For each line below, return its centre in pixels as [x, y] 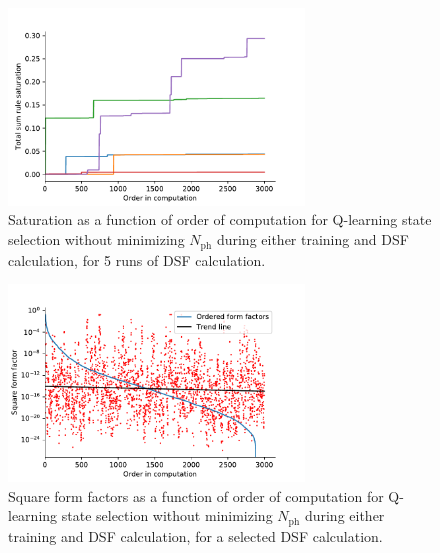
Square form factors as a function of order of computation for [196, 495]
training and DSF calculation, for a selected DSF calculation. [195, 535]
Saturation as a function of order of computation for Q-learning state [220, 219]
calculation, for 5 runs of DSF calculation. [137, 259]
